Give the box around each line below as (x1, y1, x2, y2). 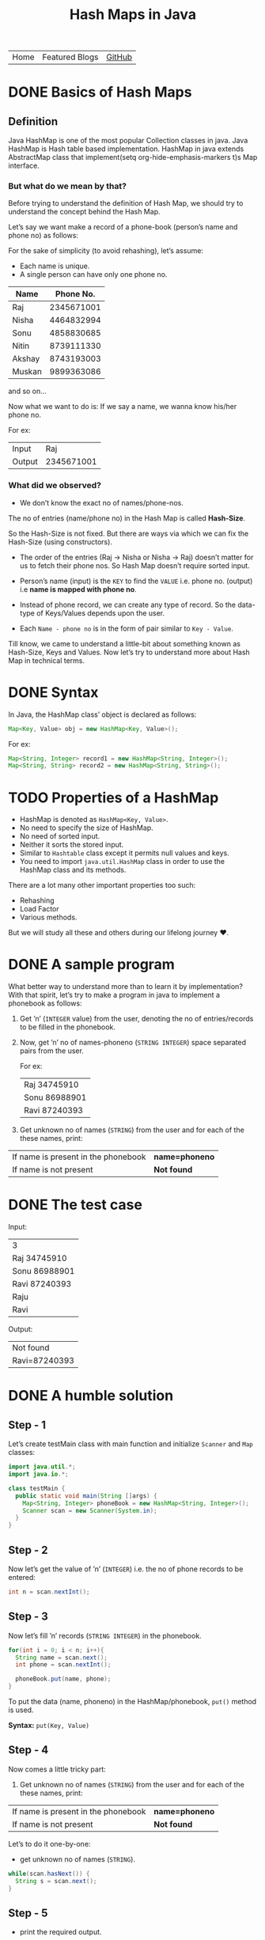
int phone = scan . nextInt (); (15, 1661, 112, 1669)
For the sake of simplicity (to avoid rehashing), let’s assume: (8, 246, 204, 256)
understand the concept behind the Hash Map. (8, 207, 161, 217)
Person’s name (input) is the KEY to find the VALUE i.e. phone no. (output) (19, 576, 253, 585)
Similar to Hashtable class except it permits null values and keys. (19, 848, 229, 858)
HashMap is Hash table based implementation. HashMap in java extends (8, 144, 244, 153)
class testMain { (8, 1484, 66, 1492)
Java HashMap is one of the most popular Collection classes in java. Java (8, 136, 248, 146)
